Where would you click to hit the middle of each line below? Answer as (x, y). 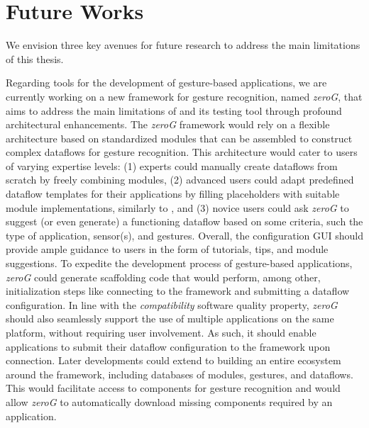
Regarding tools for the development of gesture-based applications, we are (166, 83)
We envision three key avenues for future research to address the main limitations (183, 45)
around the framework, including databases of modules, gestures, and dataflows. (180, 374)
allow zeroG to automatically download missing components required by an (169, 401)
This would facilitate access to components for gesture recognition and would (173, 388)
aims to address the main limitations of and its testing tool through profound (174, 110)
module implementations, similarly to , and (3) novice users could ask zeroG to (177, 207)
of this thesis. (35, 58)
